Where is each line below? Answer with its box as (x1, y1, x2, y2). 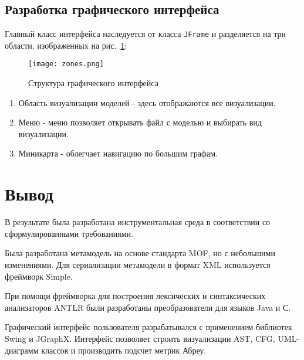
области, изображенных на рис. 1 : (5, 39, 127, 51)
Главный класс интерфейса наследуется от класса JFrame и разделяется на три (5, 28, 286, 40)
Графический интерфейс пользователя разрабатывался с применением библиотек (5, 321, 292, 333)
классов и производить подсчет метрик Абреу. (41, 344, 207, 356)
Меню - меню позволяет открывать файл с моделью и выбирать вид (18, 116, 262, 128)
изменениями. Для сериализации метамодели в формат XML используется (5, 258, 271, 270)
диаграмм (5, 344, 39, 356)
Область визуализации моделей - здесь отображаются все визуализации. (18, 96, 276, 108)
